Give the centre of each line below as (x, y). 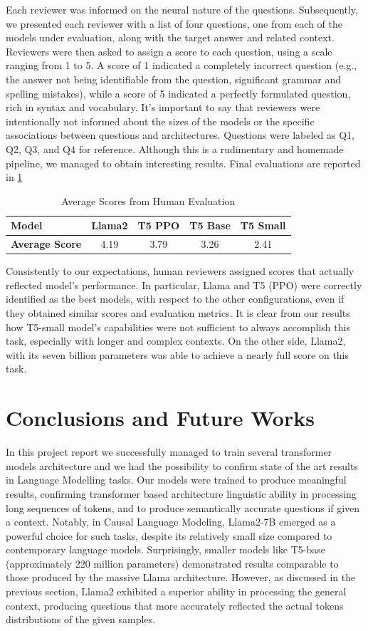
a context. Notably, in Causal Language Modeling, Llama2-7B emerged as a (171, 522)
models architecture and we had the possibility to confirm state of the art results (182, 465)
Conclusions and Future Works (160, 418)
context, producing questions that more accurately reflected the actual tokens (175, 605)
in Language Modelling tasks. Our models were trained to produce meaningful (176, 480)
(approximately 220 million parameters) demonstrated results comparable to (172, 563)
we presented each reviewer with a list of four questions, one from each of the (174, 23)
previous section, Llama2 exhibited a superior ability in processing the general (176, 591)
